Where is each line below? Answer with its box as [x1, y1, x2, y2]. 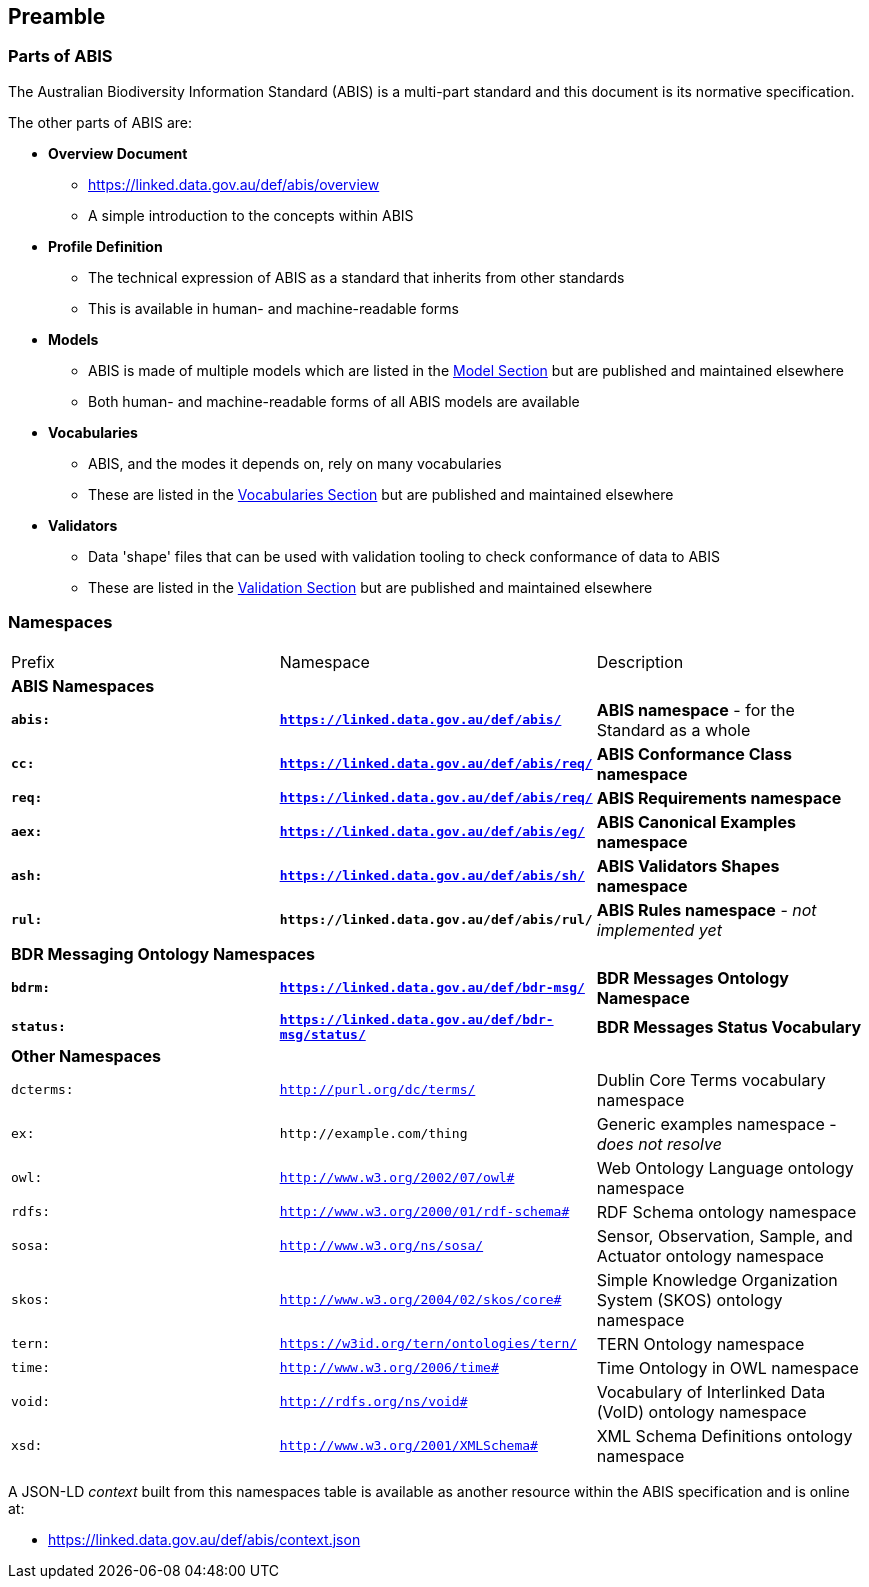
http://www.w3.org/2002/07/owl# [279, 1170, 515, 1186]
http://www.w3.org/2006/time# [279, 1360, 499, 1376]
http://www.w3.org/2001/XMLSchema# [279, 1438, 538, 1454]
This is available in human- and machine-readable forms [88, 299, 460, 317]
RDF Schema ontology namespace [596, 1201, 857, 1222]
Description [596, 651, 684, 672]
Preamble [8, 4, 106, 29]
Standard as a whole [596, 719, 751, 740]
